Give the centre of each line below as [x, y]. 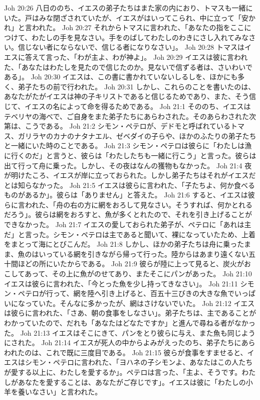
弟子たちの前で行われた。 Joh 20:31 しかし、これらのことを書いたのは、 [137, 86]
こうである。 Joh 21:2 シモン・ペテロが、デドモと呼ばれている [128, 126]
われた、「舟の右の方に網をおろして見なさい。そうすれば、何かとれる [139, 204]
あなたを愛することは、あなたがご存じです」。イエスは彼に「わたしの [132, 382]
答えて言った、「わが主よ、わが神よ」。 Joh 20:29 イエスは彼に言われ [136, 57]
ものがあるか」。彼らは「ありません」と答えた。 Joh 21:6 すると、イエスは [126, 195]
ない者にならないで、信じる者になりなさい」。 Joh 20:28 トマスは [138, 47]
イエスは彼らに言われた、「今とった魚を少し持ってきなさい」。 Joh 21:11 [121, 283]
